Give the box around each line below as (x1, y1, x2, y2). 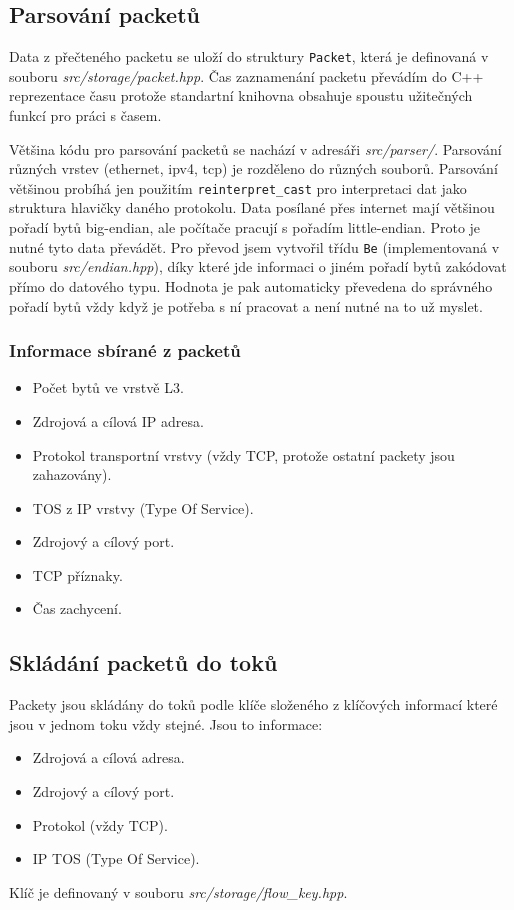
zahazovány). (32, 464, 112, 485)
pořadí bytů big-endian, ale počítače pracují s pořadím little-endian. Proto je (9, 217, 481, 238)
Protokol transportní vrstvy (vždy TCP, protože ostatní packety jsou (32, 444, 455, 465)
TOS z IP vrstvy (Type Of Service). (32, 497, 254, 518)
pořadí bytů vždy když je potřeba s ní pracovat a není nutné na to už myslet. (9, 295, 483, 316)
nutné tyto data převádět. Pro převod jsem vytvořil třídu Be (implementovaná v (9, 236, 500, 257)
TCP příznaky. (32, 564, 123, 585)
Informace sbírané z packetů (9, 338, 241, 363)
